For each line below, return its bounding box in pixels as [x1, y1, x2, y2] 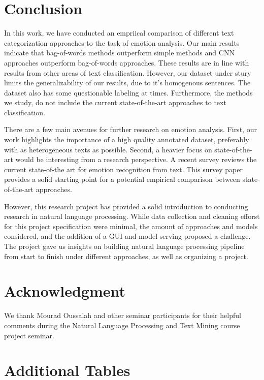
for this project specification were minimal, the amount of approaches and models [4, 220, 258, 231]
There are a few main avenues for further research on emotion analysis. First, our [4, 124, 257, 135]
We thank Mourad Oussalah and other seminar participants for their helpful [4, 310, 241, 321]
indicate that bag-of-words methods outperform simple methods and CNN [4, 47, 235, 58]
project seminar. [4, 330, 54, 340]
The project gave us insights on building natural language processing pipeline [4, 241, 245, 251]
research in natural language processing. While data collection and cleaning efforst [4, 211, 260, 221]
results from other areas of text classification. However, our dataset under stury [4, 67, 251, 78]
